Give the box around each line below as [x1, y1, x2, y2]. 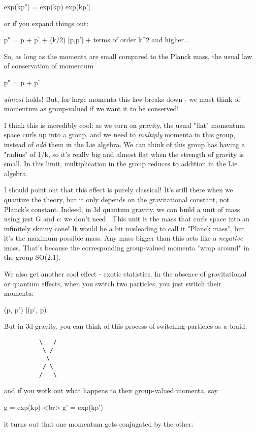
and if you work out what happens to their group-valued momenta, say [4, 385, 218, 396]
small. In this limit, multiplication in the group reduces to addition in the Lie [4, 158, 238, 169]
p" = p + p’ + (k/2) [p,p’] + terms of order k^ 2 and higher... [4, 34, 190, 45]
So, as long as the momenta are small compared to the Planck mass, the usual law [4, 51, 252, 61]
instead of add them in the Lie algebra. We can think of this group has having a [4, 139, 245, 149]
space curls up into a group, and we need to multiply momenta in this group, [4, 129, 235, 140]
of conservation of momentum [4, 61, 94, 71]
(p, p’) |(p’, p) [4, 304, 47, 314]
